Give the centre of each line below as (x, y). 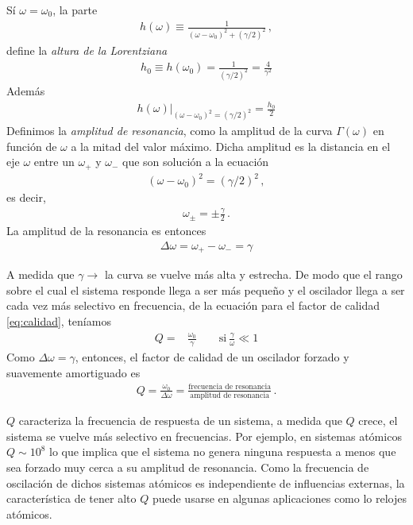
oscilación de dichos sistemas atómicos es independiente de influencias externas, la (206, 483)
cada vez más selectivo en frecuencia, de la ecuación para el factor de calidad (193, 305)
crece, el (378, 421)
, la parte (75, 10)
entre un (54, 162)
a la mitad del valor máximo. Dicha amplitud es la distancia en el (231, 146)
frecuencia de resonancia (230, 387)
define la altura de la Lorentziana (87, 50)
